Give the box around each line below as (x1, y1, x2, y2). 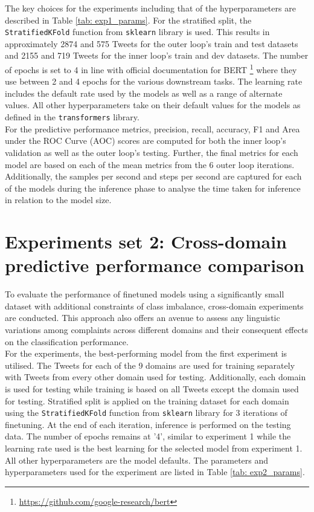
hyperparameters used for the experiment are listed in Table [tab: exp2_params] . (5, 465, 305, 478)
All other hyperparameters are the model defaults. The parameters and (5, 453, 269, 466)
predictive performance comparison (5, 253, 304, 277)
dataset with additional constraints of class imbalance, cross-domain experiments (5, 299, 304, 312)
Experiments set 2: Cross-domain (5, 229, 287, 254)
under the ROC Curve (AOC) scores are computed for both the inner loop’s (5, 134, 286, 147)
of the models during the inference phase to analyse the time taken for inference (5, 181, 301, 194)
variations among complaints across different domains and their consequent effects (5, 323, 308, 335)
